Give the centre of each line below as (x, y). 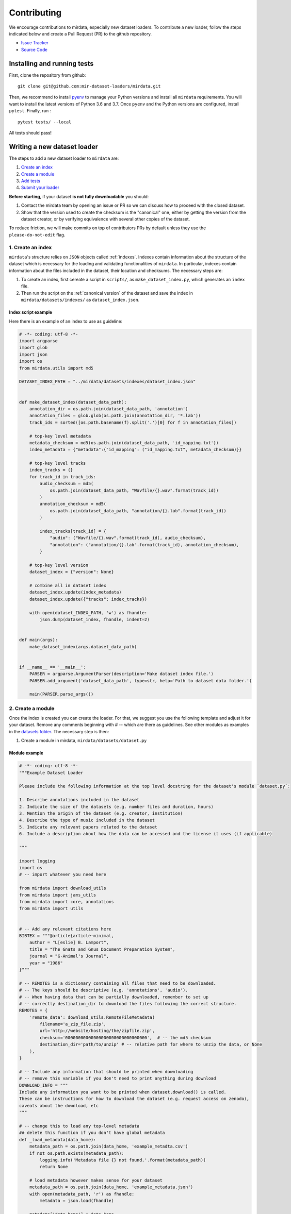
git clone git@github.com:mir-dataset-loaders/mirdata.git (89, 86)
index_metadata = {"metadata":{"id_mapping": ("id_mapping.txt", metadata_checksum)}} (136, 450)
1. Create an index (30, 247)
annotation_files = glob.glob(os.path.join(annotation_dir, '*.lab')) (115, 416)
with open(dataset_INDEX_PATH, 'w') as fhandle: (88, 613)
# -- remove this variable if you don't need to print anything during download (118, 1079)
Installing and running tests (51, 63)
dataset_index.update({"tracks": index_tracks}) (88, 599)
